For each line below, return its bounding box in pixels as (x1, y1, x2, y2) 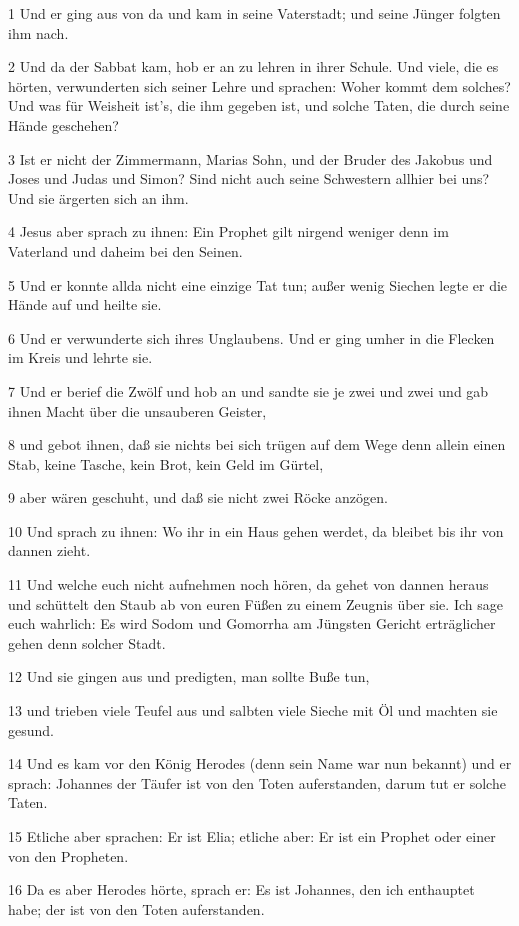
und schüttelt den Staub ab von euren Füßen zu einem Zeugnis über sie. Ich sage (8, 593, 503, 614)
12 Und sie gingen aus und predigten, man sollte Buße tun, (8, 666, 370, 687)
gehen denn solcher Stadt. (8, 632, 166, 653)
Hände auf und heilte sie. (8, 294, 162, 315)
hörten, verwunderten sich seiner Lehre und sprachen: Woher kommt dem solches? (8, 75, 511, 96)
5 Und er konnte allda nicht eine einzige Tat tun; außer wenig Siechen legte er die (8, 274, 508, 295)
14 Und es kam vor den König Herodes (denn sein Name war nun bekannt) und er (8, 753, 512, 774)
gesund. (8, 719, 54, 740)
